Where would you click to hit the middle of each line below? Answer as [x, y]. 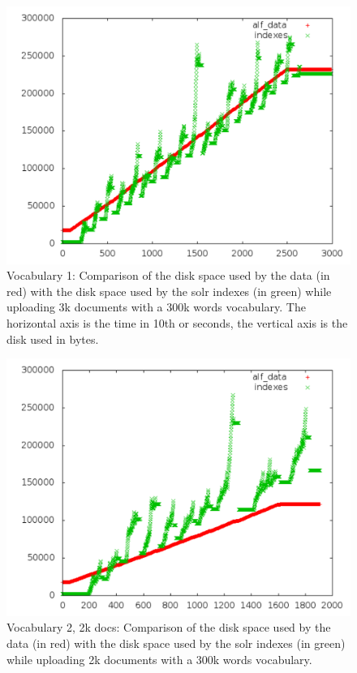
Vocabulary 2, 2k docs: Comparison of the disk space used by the [169, 627]
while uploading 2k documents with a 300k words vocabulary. [159, 659]
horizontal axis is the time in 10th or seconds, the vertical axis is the [177, 322]
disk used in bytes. [53, 339]
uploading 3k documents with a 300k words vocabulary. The [156, 307]
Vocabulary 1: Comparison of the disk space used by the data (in [168, 275]
